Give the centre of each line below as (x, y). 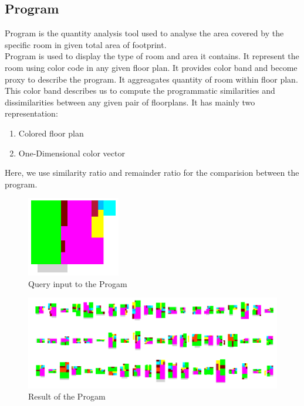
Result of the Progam (67, 396)
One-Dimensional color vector (72, 153)
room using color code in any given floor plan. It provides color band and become (151, 67)
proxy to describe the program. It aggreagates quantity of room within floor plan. (151, 79)
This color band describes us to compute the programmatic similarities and (140, 91)
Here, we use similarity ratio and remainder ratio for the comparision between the (152, 173)
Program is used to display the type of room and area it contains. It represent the (152, 56)
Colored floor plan (51, 133)
